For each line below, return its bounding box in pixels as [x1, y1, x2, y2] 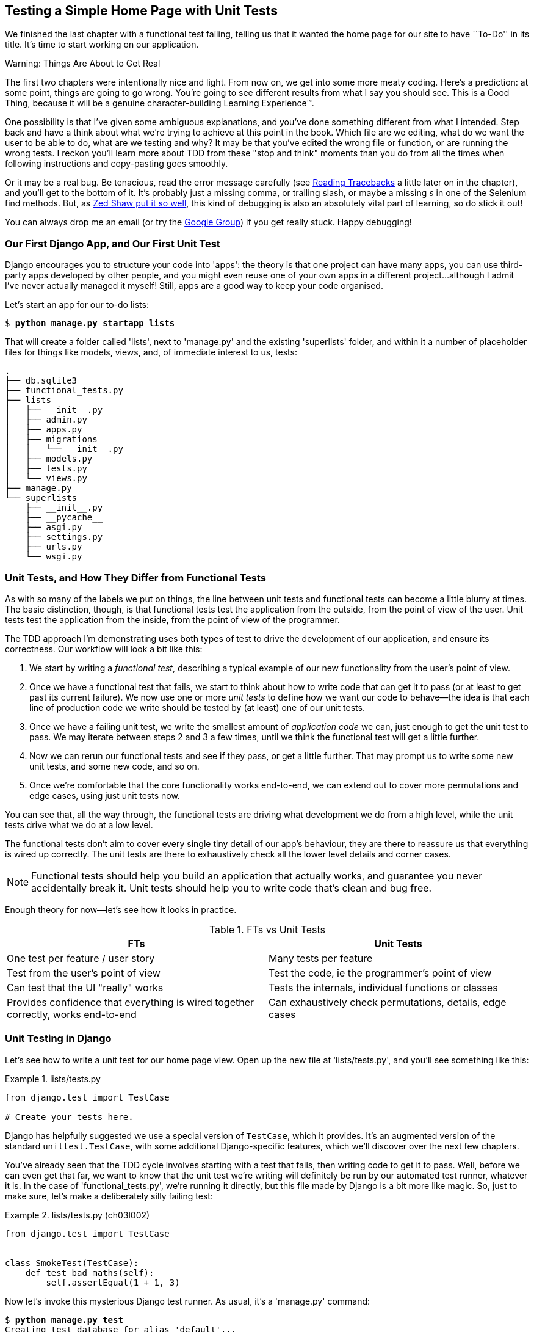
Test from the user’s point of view [7, 966, 161, 979]
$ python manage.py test [5, 1314, 123, 1325]
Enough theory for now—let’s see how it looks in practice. [5, 904, 237, 915]
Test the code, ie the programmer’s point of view [269, 966, 492, 979]
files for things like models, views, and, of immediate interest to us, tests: [5, 347, 297, 358]
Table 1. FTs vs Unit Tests [209, 923, 326, 936]
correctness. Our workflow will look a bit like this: [5, 643, 203, 654]
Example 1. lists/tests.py [5, 1073, 101, 1084]
